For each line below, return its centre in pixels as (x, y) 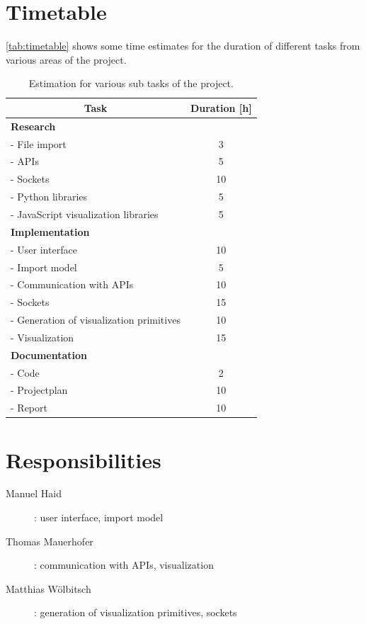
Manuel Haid (34, 493)
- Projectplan (39, 390)
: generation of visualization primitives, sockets (136, 612)
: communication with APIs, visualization (124, 565)
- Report (29, 408)
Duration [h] (221, 107)
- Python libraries (49, 197)
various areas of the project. (66, 59)
